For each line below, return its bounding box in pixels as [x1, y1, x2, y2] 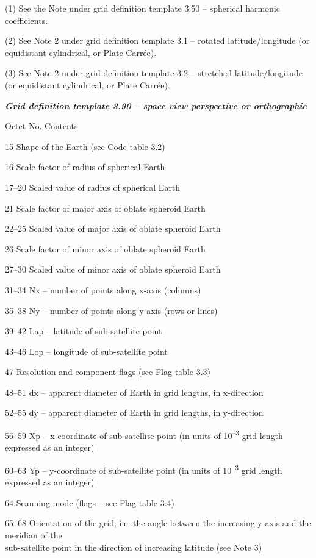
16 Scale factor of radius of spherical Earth [5, 160, 165, 173]
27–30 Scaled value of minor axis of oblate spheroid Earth [5, 263, 221, 276]
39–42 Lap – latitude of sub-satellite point [5, 324, 162, 337]
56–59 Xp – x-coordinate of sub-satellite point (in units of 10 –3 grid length [5, 427, 283, 442]
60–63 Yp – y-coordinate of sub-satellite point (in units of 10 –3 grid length [5, 462, 282, 476]
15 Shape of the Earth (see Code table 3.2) [5, 140, 165, 152]
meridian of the [5, 528, 62, 541]
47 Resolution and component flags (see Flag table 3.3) [5, 365, 210, 378]
